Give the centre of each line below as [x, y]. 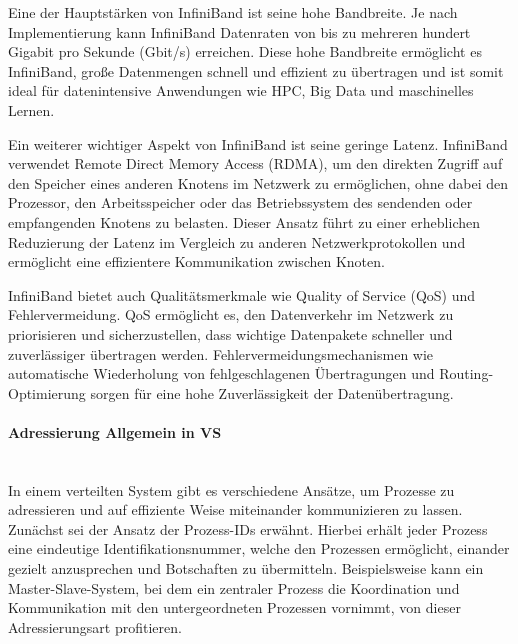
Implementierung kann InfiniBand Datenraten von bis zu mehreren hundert [239, 31]
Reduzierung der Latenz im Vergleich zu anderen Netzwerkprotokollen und [237, 241]
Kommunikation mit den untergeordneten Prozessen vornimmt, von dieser [234, 607]
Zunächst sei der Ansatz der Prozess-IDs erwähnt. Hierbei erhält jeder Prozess [248, 528]
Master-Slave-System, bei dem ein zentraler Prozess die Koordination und [234, 587]
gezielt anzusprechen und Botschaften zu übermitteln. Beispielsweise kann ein [246, 568]
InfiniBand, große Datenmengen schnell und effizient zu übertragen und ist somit [256, 70]
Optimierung [47, 392]
